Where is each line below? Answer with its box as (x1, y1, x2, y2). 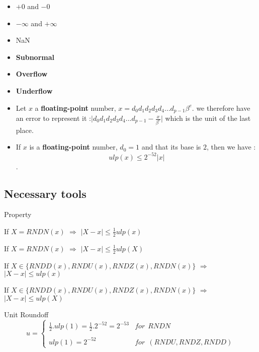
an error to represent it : (16, 113, 92, 123)
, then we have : (206, 142, 256, 152)
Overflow (16, 68, 48, 79)
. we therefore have (192, 102, 250, 113)
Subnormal (16, 51, 54, 62)
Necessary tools (4, 185, 87, 201)
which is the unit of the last (165, 113, 251, 123)
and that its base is (141, 142, 201, 152)
